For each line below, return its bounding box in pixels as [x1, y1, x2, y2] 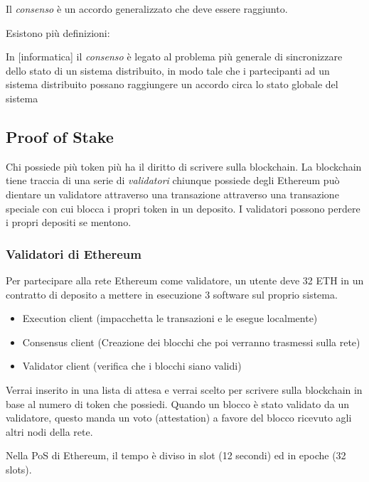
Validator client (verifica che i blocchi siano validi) [22, 358, 242, 373]
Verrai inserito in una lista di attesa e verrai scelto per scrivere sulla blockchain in [6, 382, 363, 397]
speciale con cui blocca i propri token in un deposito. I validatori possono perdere [6, 200, 360, 215]
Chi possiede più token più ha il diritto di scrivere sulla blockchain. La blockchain [6, 159, 362, 173]
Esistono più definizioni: [6, 25, 110, 40]
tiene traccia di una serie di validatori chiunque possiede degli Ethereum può [6, 173, 340, 188]
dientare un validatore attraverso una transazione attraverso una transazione [6, 186, 339, 201]
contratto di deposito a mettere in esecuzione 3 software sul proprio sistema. [6, 286, 338, 301]
